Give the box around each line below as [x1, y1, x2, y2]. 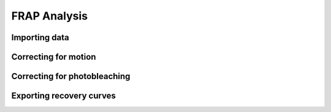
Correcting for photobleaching [11, 71, 131, 82]
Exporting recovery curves [11, 91, 116, 101]
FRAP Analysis [11, 9, 88, 23]
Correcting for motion [11, 52, 96, 62]
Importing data [11, 32, 70, 43]
